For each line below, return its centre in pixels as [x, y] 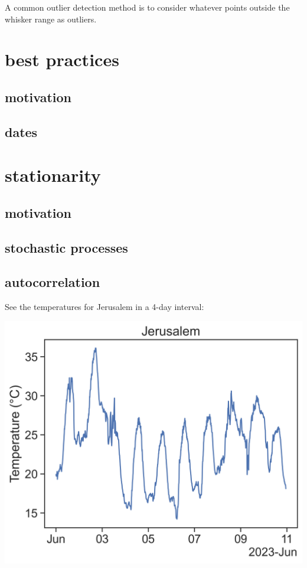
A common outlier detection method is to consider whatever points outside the [147, 7]
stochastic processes [66, 247]
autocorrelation [53, 282]
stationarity [53, 175]
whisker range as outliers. [51, 19]
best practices [62, 59]
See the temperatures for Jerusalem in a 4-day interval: [104, 307]
